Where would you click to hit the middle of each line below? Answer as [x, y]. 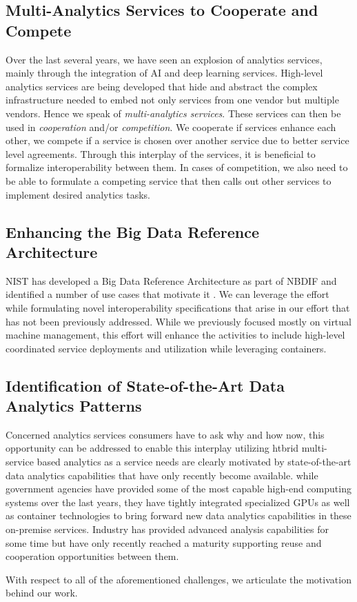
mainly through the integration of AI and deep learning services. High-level [164, 73]
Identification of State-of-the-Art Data [145, 385]
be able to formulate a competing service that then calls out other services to [169, 180]
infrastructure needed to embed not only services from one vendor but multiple [172, 100]
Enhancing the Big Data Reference [133, 231]
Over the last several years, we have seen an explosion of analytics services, [164, 59]
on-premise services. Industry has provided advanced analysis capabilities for [167, 529]
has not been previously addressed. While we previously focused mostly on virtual [178, 321]
